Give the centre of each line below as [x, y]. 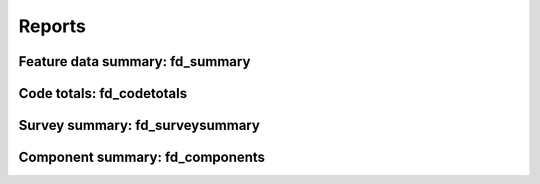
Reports [52, 26]
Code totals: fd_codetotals [103, 93]
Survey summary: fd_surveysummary [139, 125]
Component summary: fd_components [141, 157]
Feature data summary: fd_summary [134, 61]
